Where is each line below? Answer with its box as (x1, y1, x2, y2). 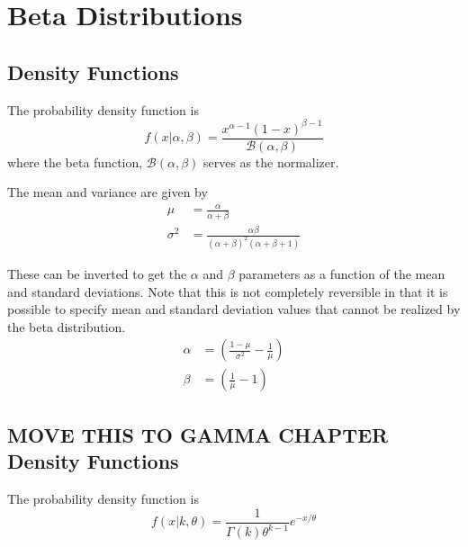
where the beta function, (7, 152, 143, 171)
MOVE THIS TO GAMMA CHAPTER (7, 420, 389, 448)
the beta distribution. (7, 317, 126, 336)
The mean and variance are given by (7, 183, 208, 202)
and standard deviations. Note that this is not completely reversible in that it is (7, 282, 448, 300)
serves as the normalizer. (203, 152, 339, 171)
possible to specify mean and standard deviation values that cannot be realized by (7, 300, 461, 318)
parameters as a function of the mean (238, 265, 445, 282)
